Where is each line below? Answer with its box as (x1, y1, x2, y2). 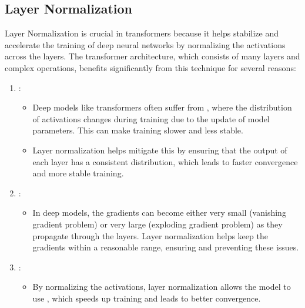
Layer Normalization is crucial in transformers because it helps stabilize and (5, 27, 279, 39)
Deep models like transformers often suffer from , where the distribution (32, 101, 292, 113)
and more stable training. (32, 167, 124, 179)
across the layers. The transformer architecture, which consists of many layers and (5, 50, 300, 62)
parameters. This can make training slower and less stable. (32, 124, 243, 136)
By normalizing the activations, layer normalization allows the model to (32, 280, 291, 293)
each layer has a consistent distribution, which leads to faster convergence (32, 155, 298, 168)
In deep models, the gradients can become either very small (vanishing (32, 206, 286, 219)
